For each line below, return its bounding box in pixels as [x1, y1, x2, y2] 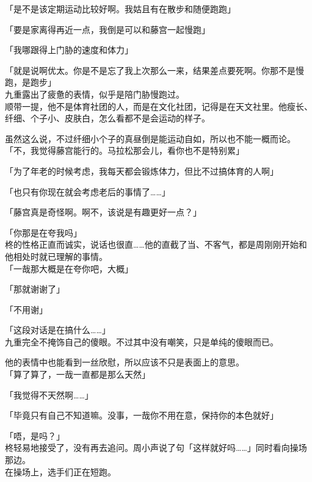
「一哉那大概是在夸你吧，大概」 [5, 262, 133, 275]
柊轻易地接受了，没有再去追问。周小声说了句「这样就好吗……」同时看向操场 [5, 441, 307, 454]
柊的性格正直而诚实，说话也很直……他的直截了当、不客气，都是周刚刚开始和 [5, 238, 307, 251]
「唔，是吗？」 [5, 429, 65, 442]
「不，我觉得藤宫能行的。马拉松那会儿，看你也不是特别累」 [5, 144, 244, 157]
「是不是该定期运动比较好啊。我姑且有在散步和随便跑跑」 [5, 2, 236, 15]
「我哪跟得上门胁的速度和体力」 [5, 43, 133, 56]
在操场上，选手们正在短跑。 [5, 465, 116, 478]
